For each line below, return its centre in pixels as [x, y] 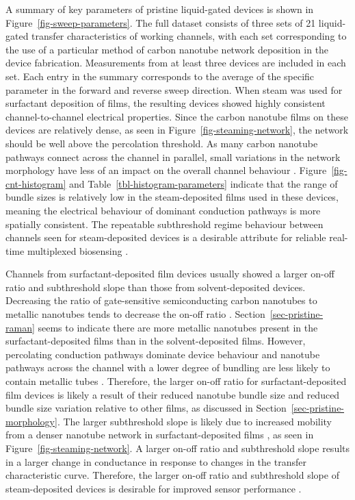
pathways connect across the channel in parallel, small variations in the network [173, 157]
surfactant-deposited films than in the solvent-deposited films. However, [156, 341]
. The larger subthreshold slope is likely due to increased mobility [195, 421]
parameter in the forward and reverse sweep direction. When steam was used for [174, 89]
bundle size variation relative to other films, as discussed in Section [146, 408]
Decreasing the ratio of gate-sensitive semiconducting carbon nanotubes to [161, 300]
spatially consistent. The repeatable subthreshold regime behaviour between [165, 224]
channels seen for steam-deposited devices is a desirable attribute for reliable [166, 237]
